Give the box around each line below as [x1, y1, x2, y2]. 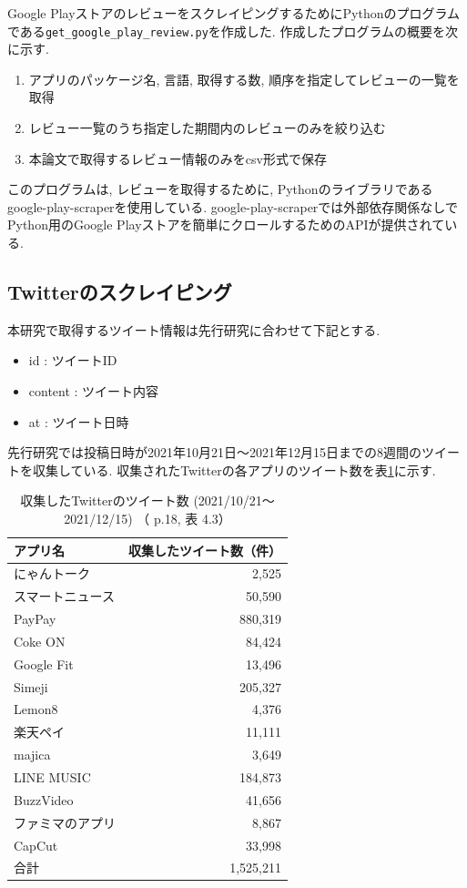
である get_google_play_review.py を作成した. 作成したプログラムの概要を [7, 21, 445, 40]
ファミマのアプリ [14, 812, 116, 832]
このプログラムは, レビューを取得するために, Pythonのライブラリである [7, 179, 433, 199]
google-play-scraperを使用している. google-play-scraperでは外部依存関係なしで [7, 197, 458, 216]
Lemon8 [14, 699, 58, 719]
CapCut [14, 835, 58, 854]
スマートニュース [14, 587, 115, 606]
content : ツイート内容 [28, 381, 159, 400]
